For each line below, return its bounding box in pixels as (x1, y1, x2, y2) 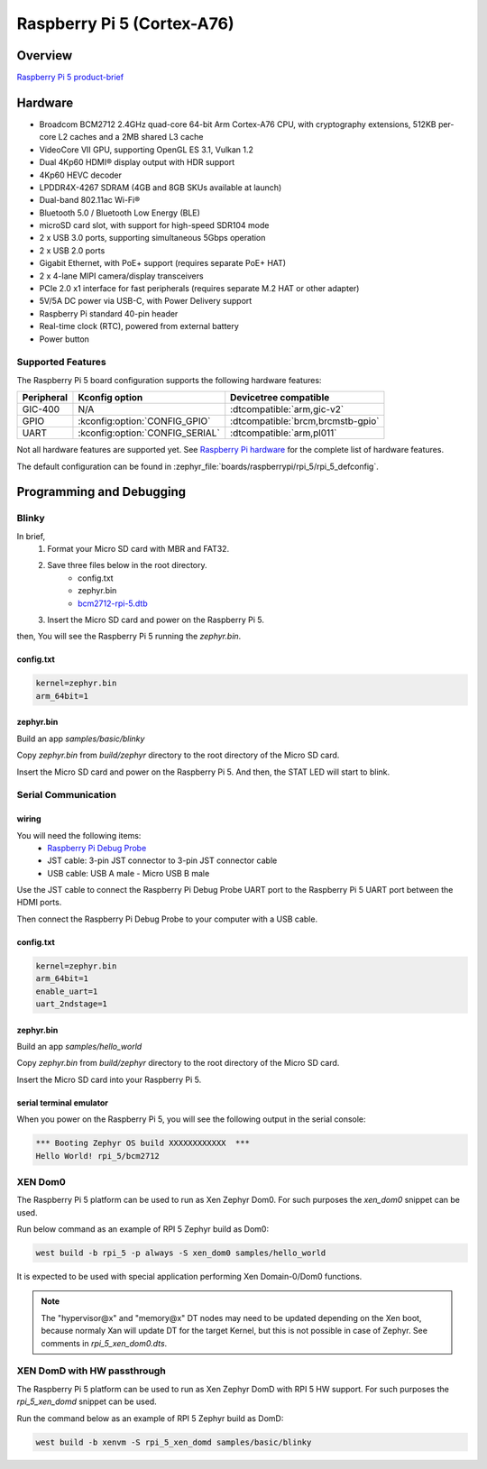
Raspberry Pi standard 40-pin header (39, 308, 179, 319)
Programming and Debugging (16, 484, 187, 500)
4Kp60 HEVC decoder (39, 170, 122, 180)
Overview (16, 48, 73, 63)
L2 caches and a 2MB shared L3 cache (58, 132, 204, 142)
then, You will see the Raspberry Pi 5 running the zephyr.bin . (16, 631, 242, 642)
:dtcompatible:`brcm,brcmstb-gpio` (230, 415, 380, 427)
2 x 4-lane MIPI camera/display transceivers (39, 271, 204, 281)
